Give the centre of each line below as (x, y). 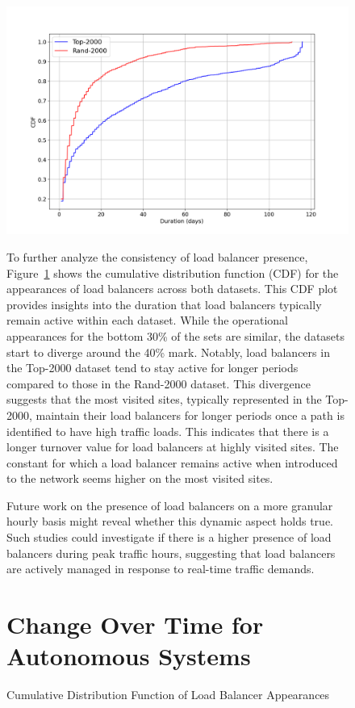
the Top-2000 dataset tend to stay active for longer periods (152, 368)
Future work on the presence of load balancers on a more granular (170, 505)
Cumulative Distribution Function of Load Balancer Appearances (168, 695)
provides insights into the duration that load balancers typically (164, 304)
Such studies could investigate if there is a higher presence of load (169, 537)
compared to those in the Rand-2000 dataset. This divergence (159, 383)
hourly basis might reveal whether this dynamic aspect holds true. (170, 521)
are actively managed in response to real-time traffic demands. (161, 569)
